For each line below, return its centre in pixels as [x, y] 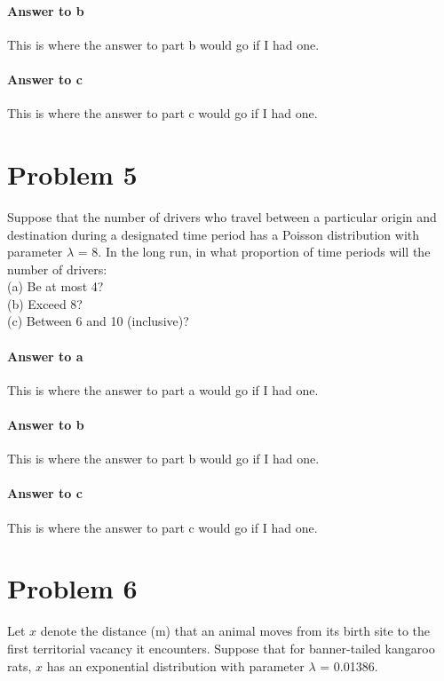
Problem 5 [72, 174]
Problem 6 [72, 588]
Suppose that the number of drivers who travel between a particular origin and [222, 216]
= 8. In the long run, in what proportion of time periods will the [254, 252]
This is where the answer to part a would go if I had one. [163, 389]
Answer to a [45, 356]
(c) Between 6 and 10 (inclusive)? [98, 321]
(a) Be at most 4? [55, 286]
